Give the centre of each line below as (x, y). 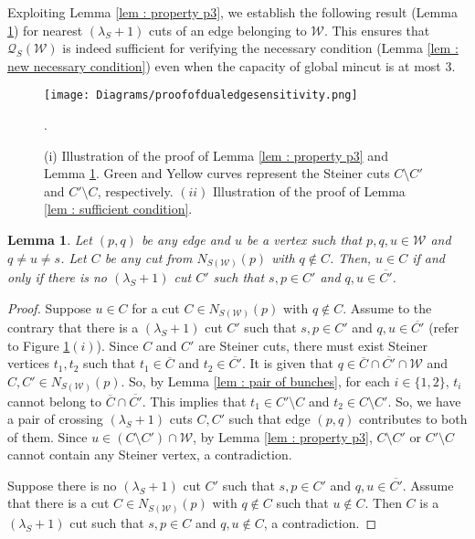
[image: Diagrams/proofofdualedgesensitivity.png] (201, 95)
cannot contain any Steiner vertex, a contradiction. (150, 454)
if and (428, 257)
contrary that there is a (73, 328)
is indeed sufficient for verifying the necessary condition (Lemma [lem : (260, 48)
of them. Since (47, 436)
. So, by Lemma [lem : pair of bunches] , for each (255, 381)
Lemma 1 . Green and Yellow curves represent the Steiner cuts (217, 173)
